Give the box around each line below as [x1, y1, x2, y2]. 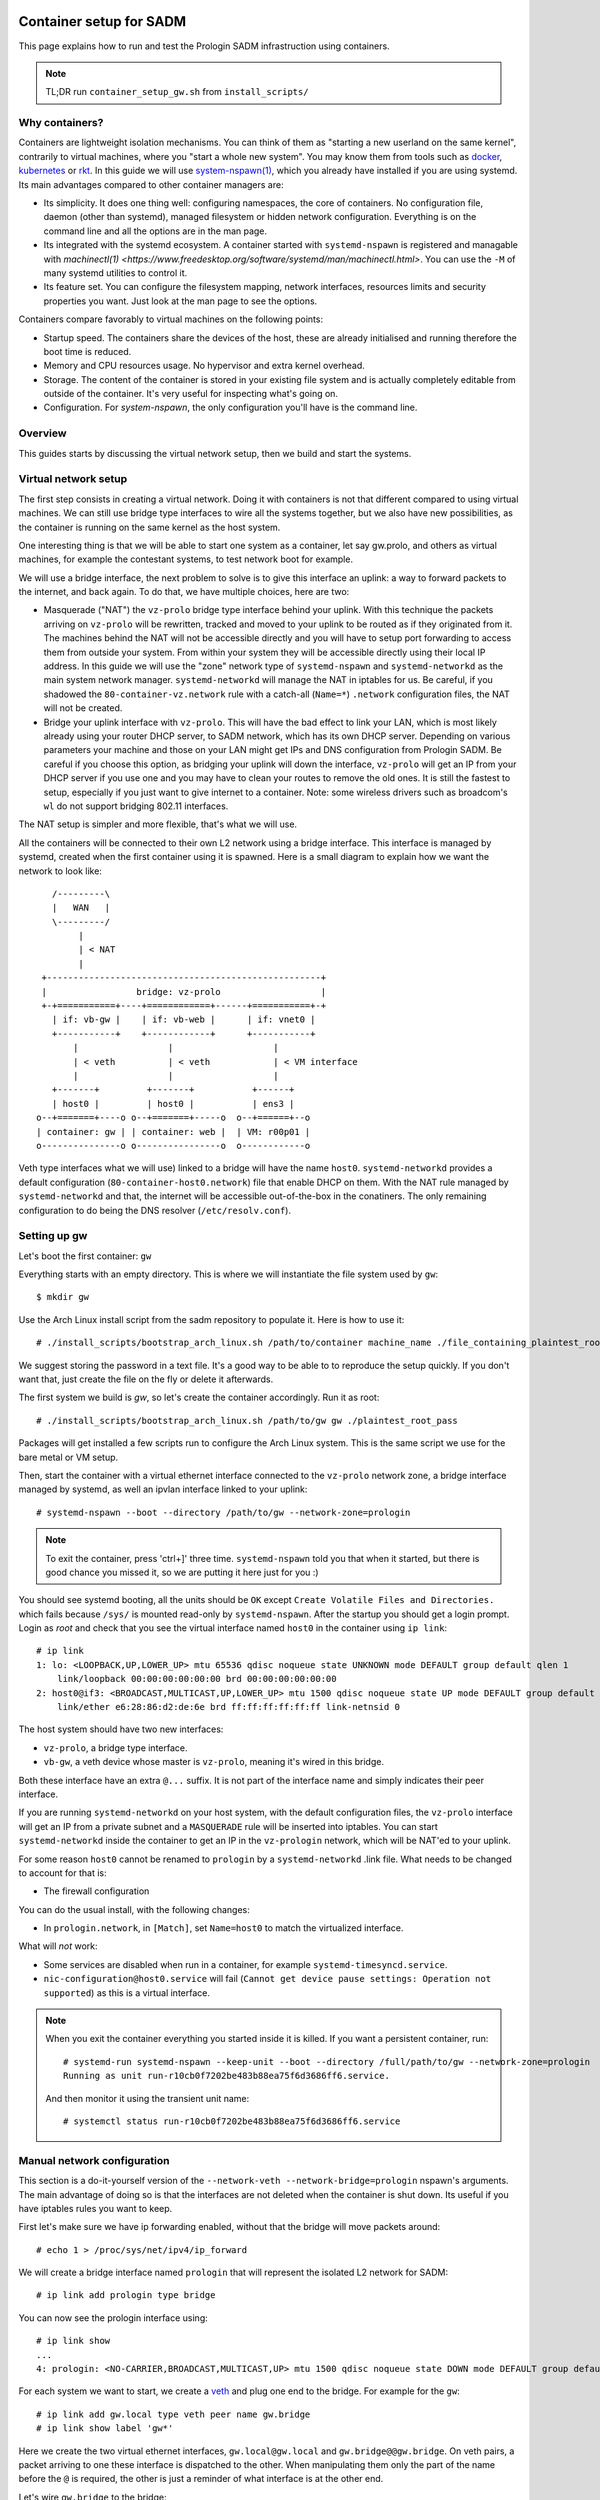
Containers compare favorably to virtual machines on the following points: [18, 313, 324, 325]
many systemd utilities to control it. [43, 266, 188, 279]
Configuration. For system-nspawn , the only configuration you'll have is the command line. [43, 401, 418, 414]
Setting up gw [18, 1229, 88, 1243]
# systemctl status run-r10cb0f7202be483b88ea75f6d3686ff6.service [63, 2116, 401, 2127]
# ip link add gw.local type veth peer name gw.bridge [36, 2408, 311, 2420]
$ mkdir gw [36, 1291, 90, 1303]
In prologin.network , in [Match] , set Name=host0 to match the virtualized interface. [43, 1922, 404, 1934]
